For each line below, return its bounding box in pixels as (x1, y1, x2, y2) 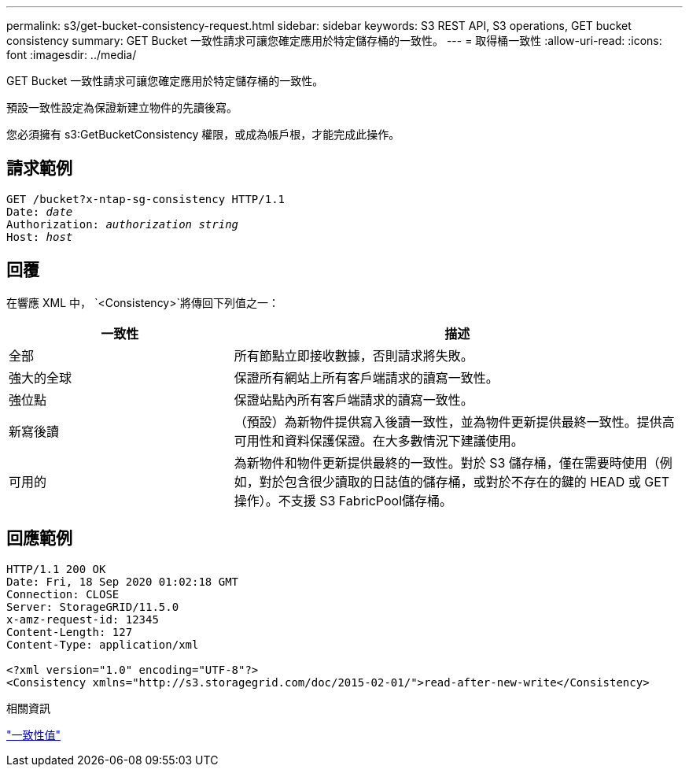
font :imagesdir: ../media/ (6, 48, 137, 61)
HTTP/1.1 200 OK (6, 562, 106, 575)
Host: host (6, 230, 73, 243)
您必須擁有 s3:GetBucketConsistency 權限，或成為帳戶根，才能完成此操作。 (6, 128, 400, 141)
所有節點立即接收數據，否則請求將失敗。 (234, 347, 473, 364)
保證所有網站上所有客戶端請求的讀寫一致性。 (234, 369, 499, 386)
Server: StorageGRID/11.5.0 (6, 600, 179, 613)
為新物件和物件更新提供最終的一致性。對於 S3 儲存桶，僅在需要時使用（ (234, 454, 660, 471)
